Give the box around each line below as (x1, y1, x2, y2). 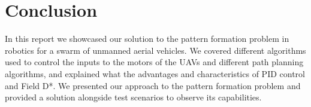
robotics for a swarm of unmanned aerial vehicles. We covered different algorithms (5, 44, 306, 56)
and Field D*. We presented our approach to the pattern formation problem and (5, 79, 301, 91)
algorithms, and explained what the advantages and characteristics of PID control (5, 67, 305, 80)
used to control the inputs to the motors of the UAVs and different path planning (5, 56, 304, 68)
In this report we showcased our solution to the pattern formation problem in (5, 32, 289, 45)
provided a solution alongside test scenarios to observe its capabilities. (5, 91, 262, 103)
